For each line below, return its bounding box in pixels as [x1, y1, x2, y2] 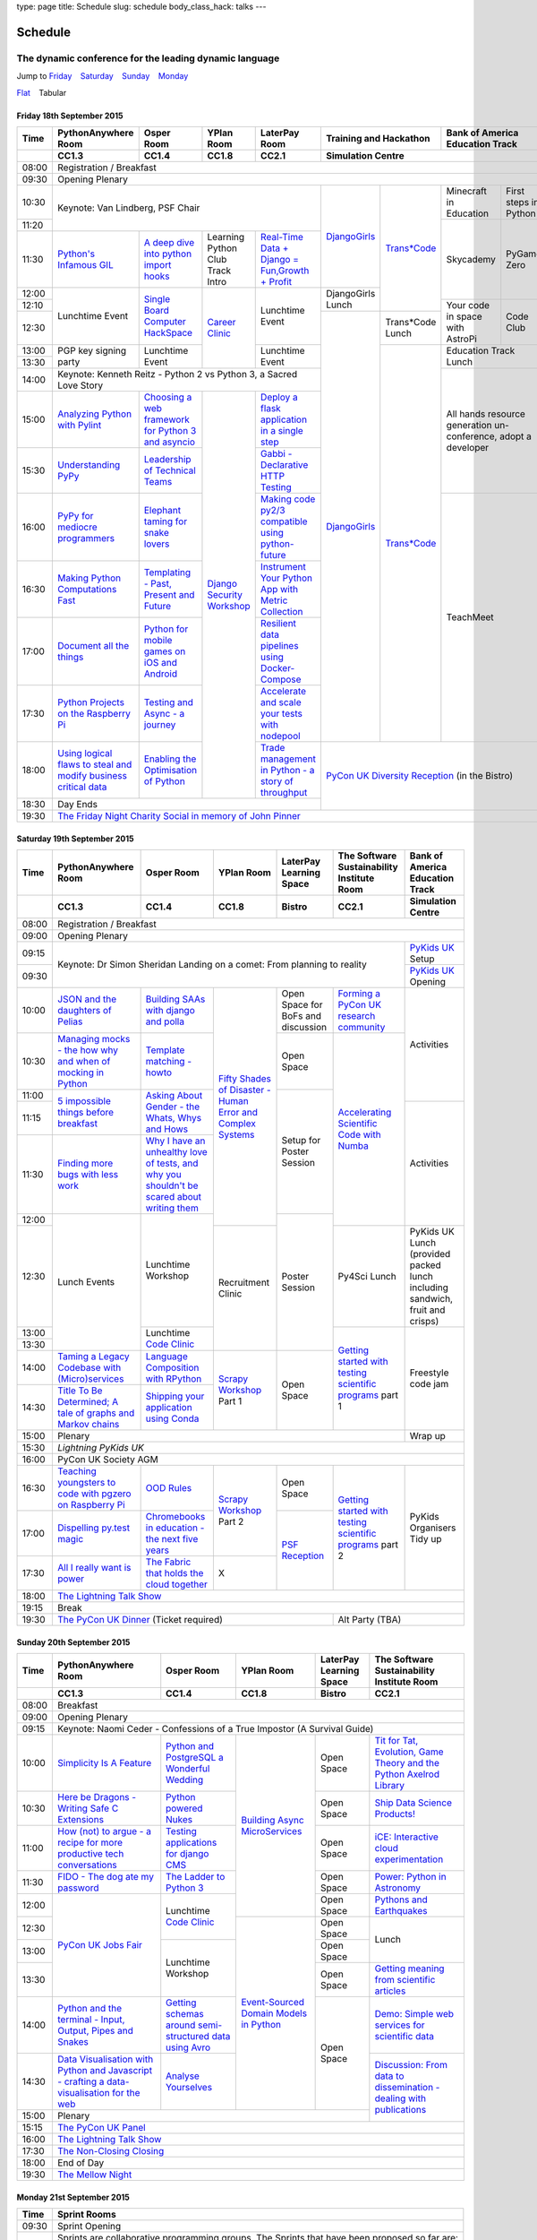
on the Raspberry [57, 707, 132, 719]
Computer [143, 315, 187, 328]
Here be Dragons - [57, 1790, 137, 1803]
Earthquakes [374, 1904, 428, 1917]
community [337, 1021, 386, 1033]
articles [374, 1985, 406, 1997]
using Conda [145, 1412, 200, 1425]
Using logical [57, 746, 113, 759]
